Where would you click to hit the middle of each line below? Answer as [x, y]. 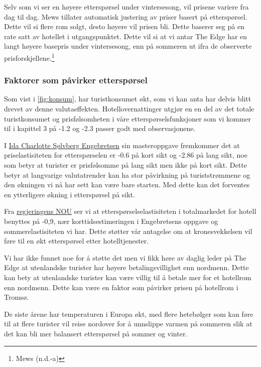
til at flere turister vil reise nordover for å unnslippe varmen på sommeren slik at [128, 324]
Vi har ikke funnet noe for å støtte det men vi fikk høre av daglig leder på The [125, 257]
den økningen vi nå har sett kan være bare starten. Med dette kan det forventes [127, 185]
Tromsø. [17, 297]
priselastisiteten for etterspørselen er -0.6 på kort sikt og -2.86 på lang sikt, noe [126, 155]
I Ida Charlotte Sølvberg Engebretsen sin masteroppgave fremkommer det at [122, 145]
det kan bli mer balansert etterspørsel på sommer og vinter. [96, 333]
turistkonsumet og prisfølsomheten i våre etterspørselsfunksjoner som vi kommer [128, 118]
